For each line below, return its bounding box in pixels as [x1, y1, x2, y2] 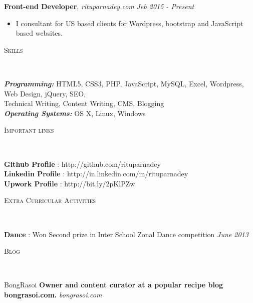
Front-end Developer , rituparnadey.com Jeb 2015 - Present [4, 1, 194, 11]
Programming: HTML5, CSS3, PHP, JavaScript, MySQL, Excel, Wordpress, [4, 78, 244, 88]
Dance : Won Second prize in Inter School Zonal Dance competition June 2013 [4, 229, 248, 239]
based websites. [16, 28, 63, 38]
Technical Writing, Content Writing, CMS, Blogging [4, 98, 164, 109]
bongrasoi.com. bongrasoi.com [4, 289, 102, 299]
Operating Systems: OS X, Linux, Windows [4, 108, 146, 118]
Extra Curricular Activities [4, 195, 96, 206]
